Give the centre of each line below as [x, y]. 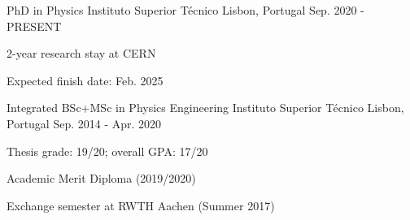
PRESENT [34, 26]
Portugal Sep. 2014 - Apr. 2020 [84, 123]
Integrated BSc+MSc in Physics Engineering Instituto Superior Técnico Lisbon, [205, 108]
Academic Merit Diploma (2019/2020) [101, 178]
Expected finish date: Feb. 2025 [85, 80]
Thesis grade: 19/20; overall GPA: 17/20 [107, 151]
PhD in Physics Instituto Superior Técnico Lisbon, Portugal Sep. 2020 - [185, 10]
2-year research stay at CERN [81, 53]
